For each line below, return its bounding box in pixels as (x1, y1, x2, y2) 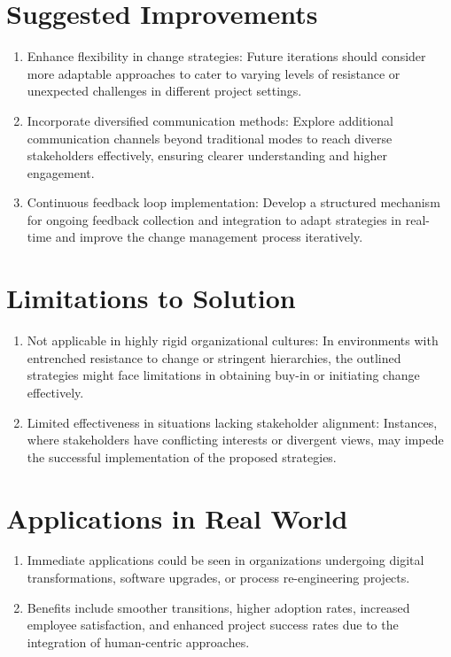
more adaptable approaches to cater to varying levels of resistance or (27, 64, 400, 82)
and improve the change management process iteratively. (55, 228, 363, 246)
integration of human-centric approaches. (27, 632, 250, 651)
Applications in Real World (6, 499, 348, 536)
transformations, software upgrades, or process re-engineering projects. (27, 568, 410, 587)
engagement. (27, 163, 95, 182)
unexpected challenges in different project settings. (27, 81, 302, 100)
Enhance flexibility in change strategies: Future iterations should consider (27, 47, 426, 66)
